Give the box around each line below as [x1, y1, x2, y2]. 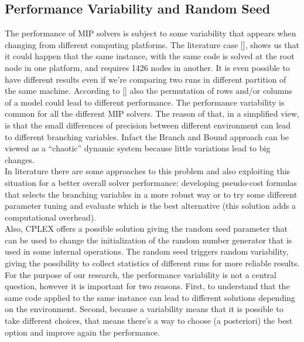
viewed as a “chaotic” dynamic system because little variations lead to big [5, 142, 271, 154]
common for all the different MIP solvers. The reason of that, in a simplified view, [5, 107, 299, 120]
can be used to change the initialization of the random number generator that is [5, 233, 292, 246]
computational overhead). [5, 211, 97, 223]
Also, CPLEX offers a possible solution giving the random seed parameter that [5, 222, 288, 235]
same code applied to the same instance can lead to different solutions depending [5, 291, 295, 303]
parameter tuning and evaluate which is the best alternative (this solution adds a [5, 199, 296, 212]
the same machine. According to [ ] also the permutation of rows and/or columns [5, 84, 292, 97]
